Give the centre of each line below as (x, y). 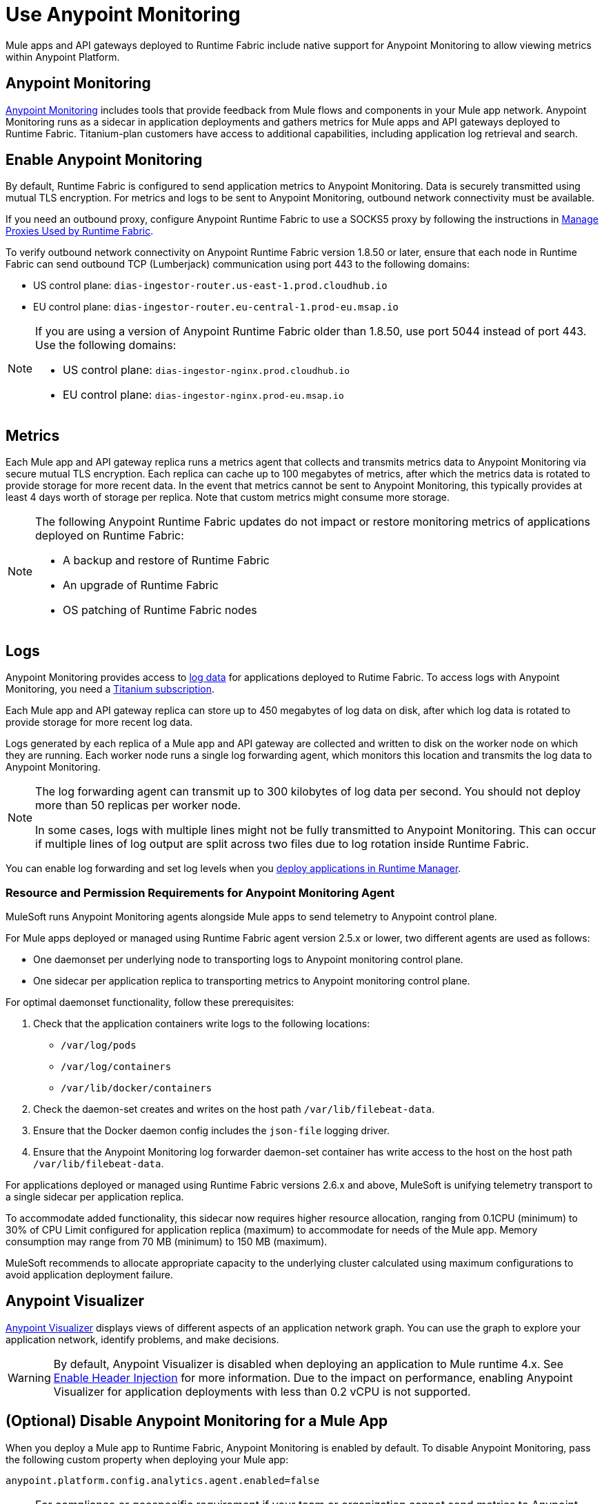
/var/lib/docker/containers (137, 1088)
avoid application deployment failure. (89, 1274)
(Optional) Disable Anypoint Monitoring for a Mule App (197, 1421)
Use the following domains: (106, 345)
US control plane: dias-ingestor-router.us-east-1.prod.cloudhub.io (210, 286)
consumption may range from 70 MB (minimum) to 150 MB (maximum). (167, 1241)
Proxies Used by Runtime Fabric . (80, 231)
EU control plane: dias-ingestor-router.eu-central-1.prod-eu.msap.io (216, 307)
